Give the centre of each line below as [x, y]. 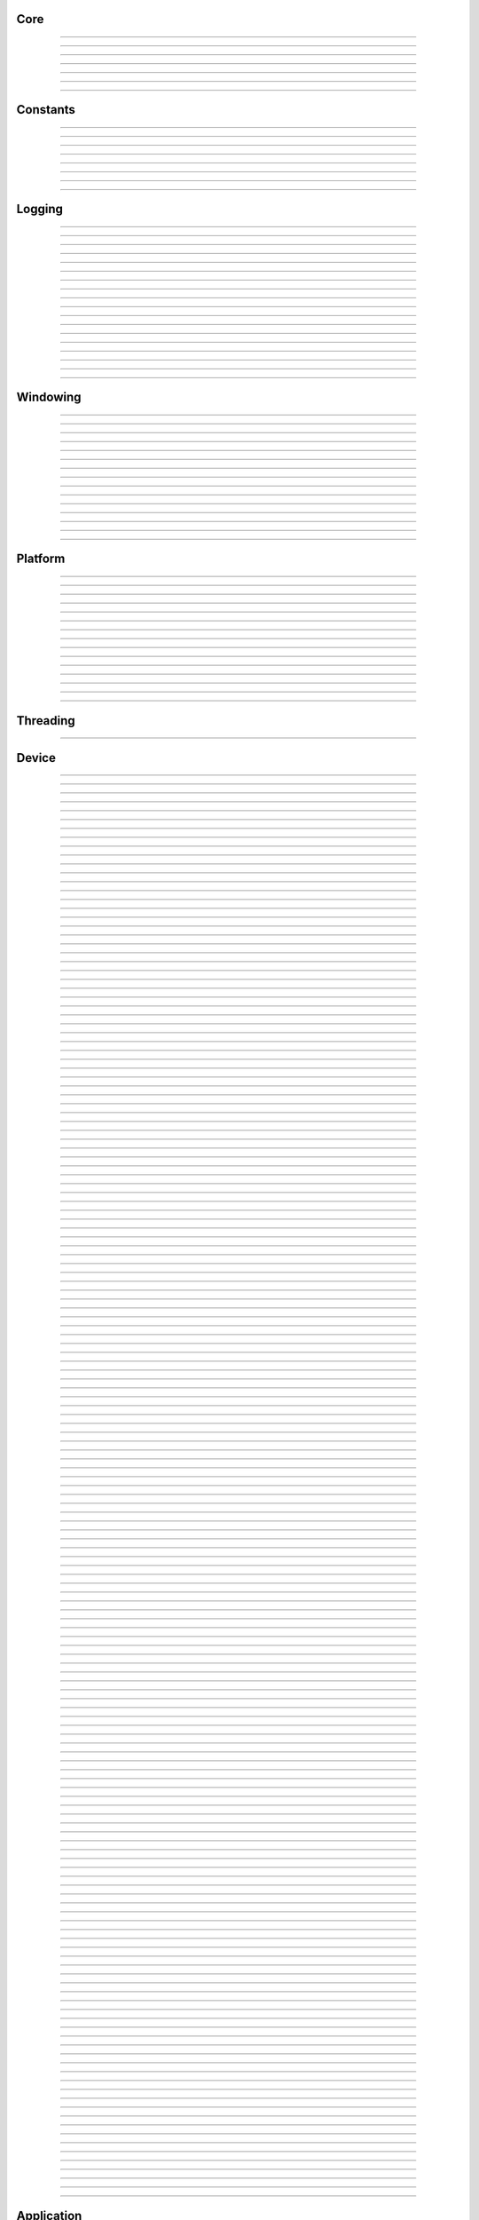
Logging [40, 209]
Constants [46, 110]
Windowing [49, 397]
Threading [46, 721]
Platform [41, 559]
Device [36, 758]
